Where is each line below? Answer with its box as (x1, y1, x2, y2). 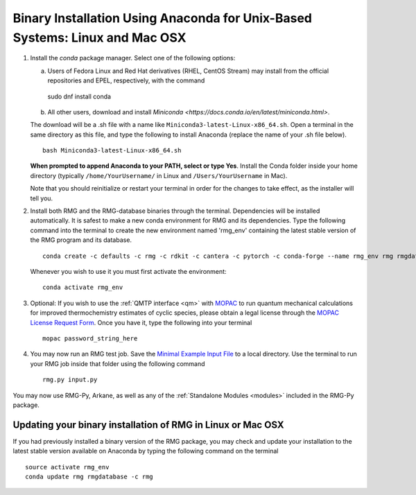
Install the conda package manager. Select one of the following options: (30, 54, 236, 62)
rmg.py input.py (42, 376, 98, 384)
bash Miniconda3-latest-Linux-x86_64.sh (42, 146, 182, 155)
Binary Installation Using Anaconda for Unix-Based (12, 10, 312, 26)
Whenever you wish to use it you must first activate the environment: (30, 267, 227, 275)
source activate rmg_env (25, 463, 110, 471)
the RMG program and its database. (30, 236, 132, 244)
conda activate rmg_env (42, 284, 123, 291)
